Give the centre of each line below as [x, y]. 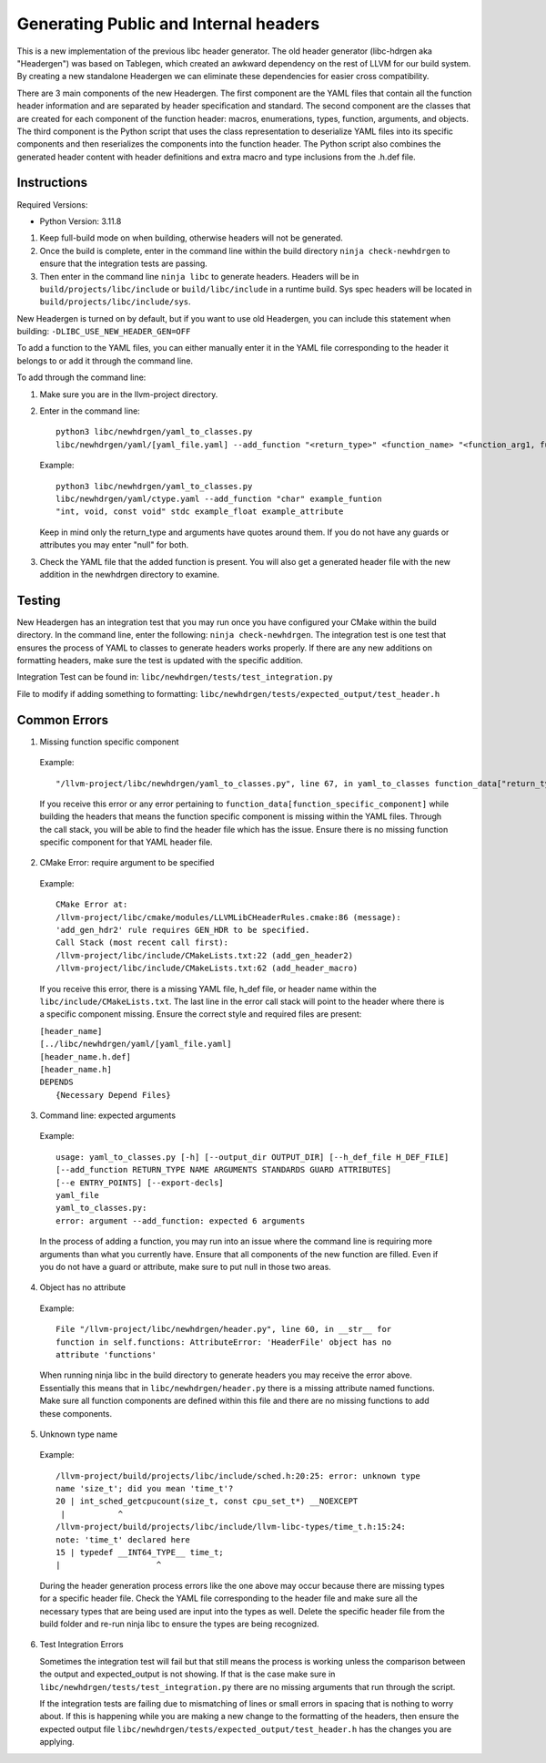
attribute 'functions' [106, 1354]
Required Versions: [52, 204]
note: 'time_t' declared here [123, 1539]
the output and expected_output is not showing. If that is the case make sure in [187, 1674]
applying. [57, 1742]
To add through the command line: [81, 377]
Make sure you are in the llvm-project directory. [129, 394]
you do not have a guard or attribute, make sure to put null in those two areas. [185, 1267]
